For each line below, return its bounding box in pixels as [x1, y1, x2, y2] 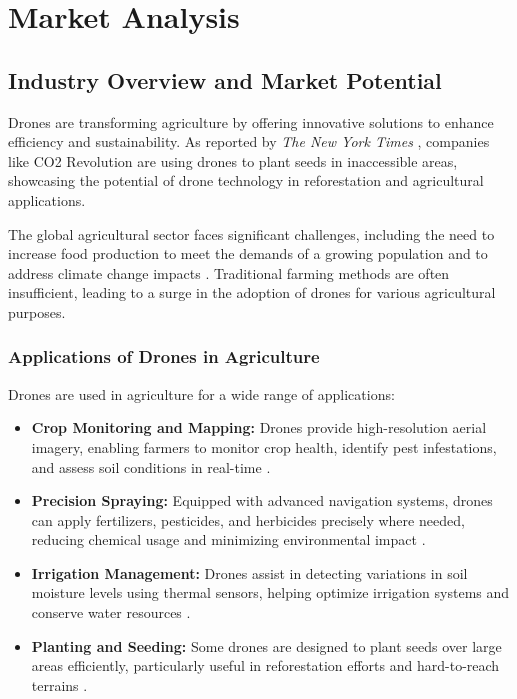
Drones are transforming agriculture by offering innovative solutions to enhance [8, 111, 494, 132]
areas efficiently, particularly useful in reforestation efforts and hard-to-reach [31, 655, 500, 676]
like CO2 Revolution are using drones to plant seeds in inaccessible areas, [8, 150, 458, 171]
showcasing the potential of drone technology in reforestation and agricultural [8, 170, 484, 191]
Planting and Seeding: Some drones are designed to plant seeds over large [31, 635, 502, 656]
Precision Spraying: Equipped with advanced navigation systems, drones [31, 490, 493, 511]
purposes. [8, 301, 66, 322]
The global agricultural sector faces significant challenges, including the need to [8, 223, 495, 244]
